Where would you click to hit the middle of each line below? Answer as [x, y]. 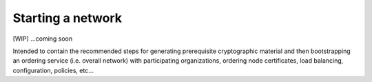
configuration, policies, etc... [53, 70]
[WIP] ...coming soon [43, 39]
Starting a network [68, 18]
